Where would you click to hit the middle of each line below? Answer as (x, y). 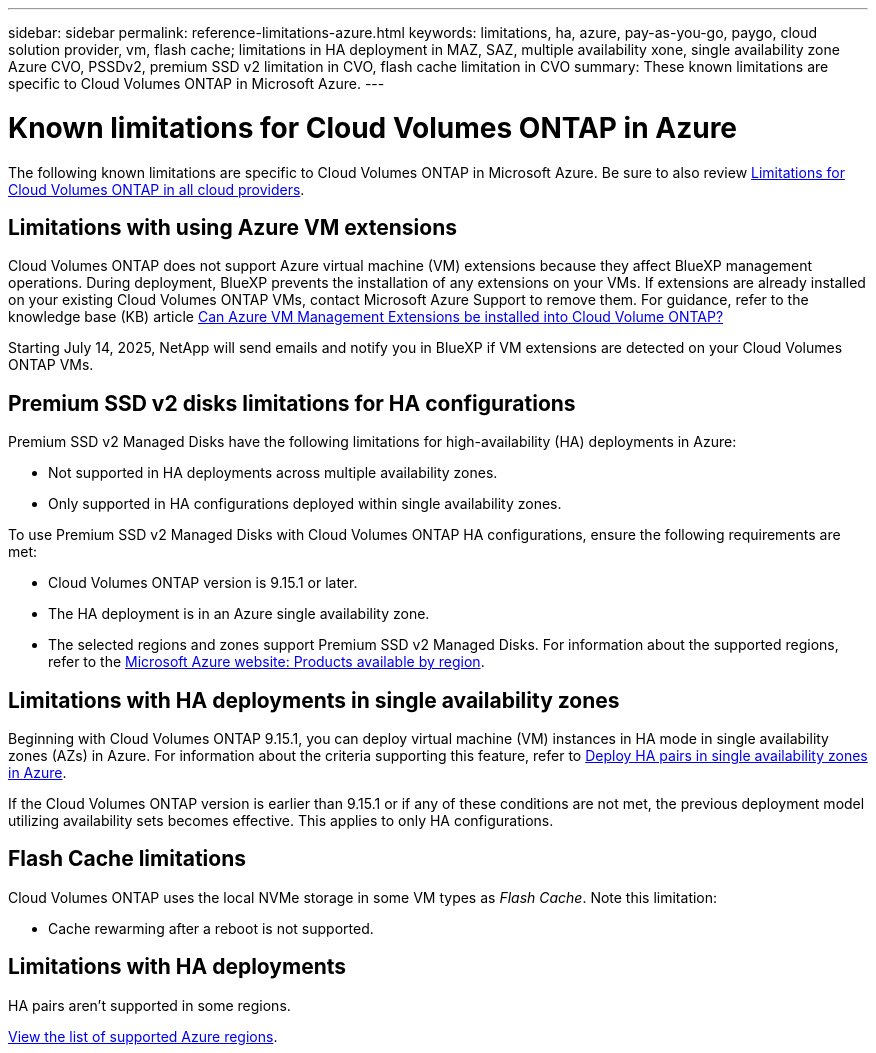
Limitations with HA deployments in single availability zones (314, 700)
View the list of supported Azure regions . (143, 1036)
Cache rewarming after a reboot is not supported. (211, 928)
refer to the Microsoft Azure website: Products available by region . (266, 662)
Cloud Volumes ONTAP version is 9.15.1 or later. (203, 583)
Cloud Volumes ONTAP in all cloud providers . (156, 189)
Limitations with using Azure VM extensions (232, 227)
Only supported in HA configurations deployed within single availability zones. (305, 504)
